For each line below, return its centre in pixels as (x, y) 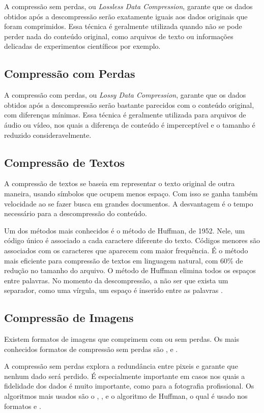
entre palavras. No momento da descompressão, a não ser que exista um (116, 280)
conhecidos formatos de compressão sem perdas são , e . (91, 349)
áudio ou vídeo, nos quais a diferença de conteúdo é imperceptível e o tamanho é (130, 124)
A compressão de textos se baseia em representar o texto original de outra (120, 183)
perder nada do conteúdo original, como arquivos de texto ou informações (119, 36)
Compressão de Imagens (69, 318)
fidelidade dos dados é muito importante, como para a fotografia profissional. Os (129, 386)
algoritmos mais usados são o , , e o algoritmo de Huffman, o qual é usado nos (126, 396)
